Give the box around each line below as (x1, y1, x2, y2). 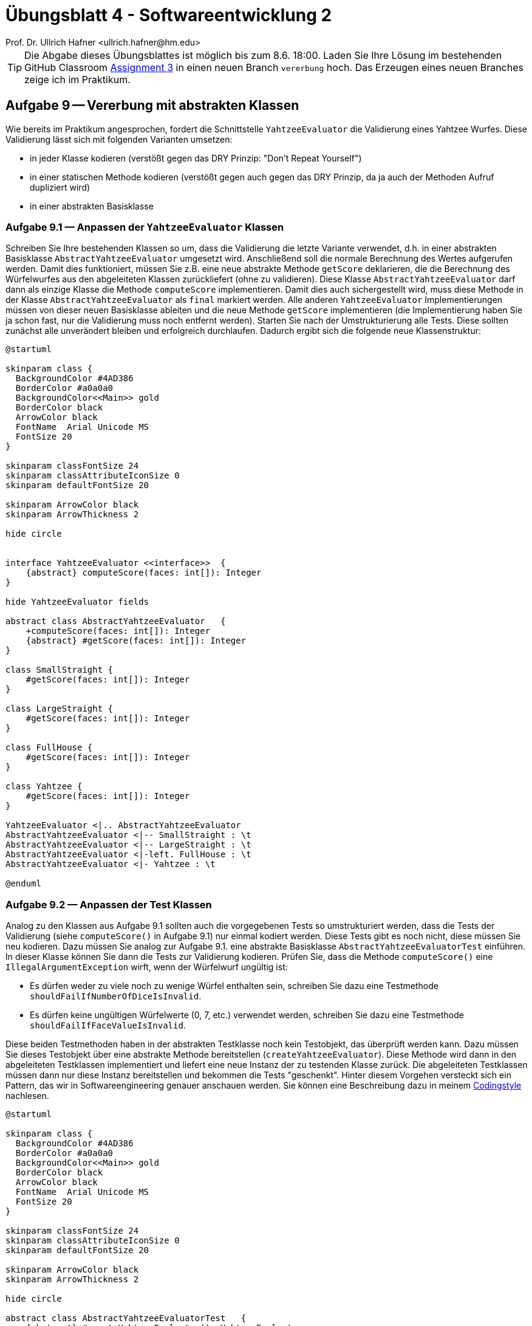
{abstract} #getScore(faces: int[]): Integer (26, 636, 247, 646)
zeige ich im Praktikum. (24, 73, 131, 86)
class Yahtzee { (5, 781, 83, 792)
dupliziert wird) (30, 182, 90, 192)
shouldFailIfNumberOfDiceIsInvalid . (30, 991, 202, 1002)
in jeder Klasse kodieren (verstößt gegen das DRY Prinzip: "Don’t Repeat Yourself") (30, 152, 362, 163)
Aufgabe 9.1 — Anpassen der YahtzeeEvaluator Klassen (5, 220, 284, 233)
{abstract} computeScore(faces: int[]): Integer (26, 568, 262, 578)
